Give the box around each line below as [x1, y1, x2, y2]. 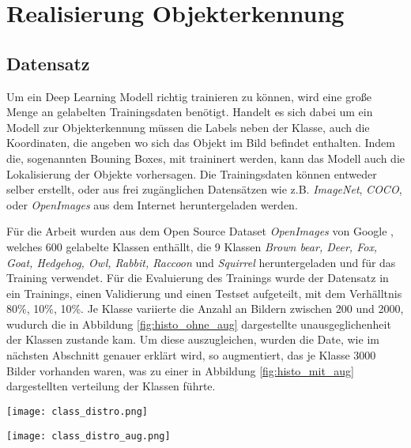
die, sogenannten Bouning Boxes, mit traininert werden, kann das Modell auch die [6, 149, 405, 166]
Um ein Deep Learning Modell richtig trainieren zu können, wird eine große [6, 88, 371, 104]
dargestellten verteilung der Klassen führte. [6, 378, 216, 394]
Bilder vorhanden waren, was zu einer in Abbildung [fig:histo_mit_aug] [6, 362, 355, 378]
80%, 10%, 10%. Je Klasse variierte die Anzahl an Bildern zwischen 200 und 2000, [6, 300, 404, 317]
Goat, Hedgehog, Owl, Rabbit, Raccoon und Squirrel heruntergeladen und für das [6, 254, 396, 270]
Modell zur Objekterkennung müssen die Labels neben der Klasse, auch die [6, 119, 370, 135]
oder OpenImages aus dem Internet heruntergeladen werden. [6, 196, 298, 213]
